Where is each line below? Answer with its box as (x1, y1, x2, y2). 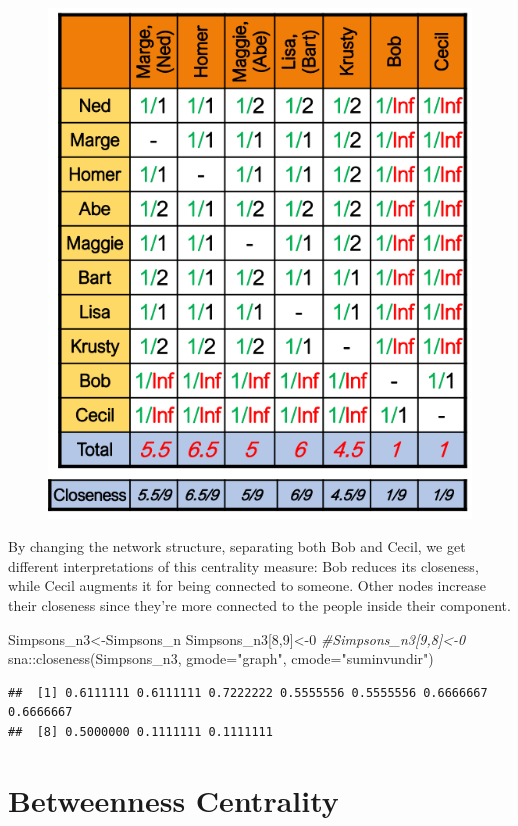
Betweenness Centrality (8, 779, 339, 820)
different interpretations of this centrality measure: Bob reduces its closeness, (8, 555, 479, 576)
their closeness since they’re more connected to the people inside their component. (8, 595, 511, 616)
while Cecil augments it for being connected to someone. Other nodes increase (8, 575, 486, 596)
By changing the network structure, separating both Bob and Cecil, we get (8, 536, 466, 557)
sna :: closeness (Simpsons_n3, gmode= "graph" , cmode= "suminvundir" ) (8, 648, 434, 669)
